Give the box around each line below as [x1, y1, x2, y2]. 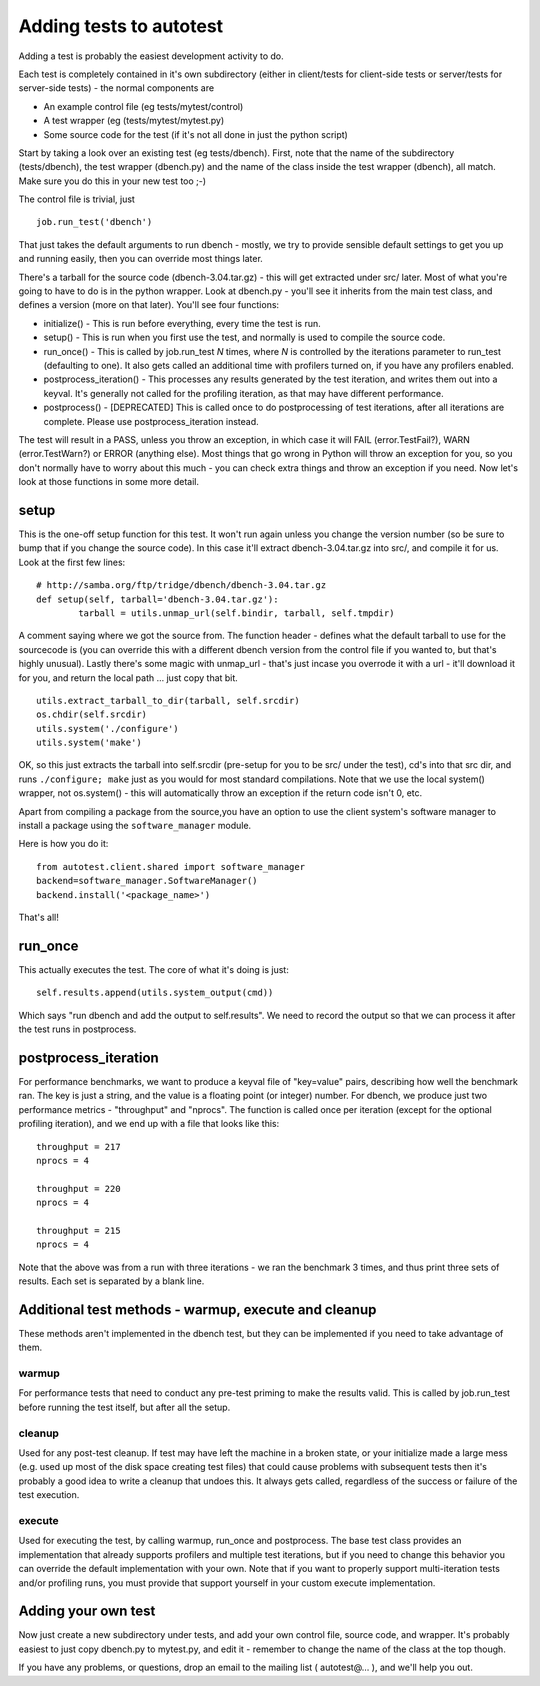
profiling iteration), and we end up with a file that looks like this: [18, 1118, 280, 1130]
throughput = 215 [36, 1225, 121, 1236]
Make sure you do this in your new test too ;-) [18, 175, 207, 187]
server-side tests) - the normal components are [18, 82, 215, 94]
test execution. [18, 1489, 80, 1501]
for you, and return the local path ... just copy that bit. [18, 671, 239, 684]
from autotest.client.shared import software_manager [36, 861, 305, 872]
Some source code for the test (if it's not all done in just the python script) [43, 128, 349, 140]
